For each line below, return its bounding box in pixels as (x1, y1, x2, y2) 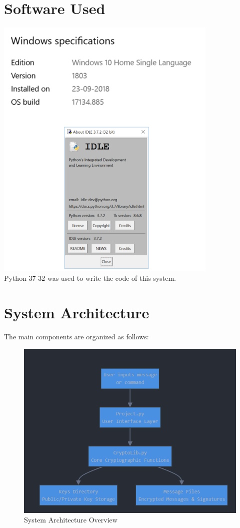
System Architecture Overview (24, 514, 117, 525)
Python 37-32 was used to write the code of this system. (4, 273, 176, 283)
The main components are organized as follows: (4, 331, 149, 342)
